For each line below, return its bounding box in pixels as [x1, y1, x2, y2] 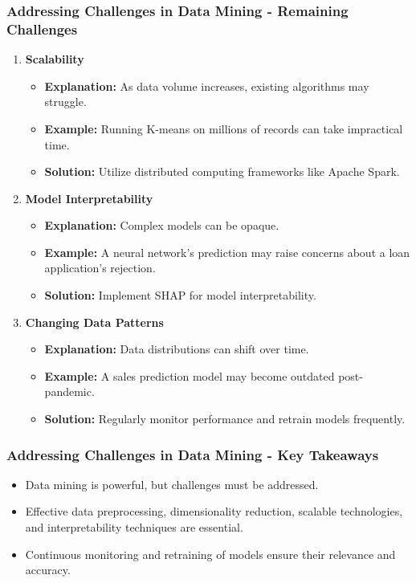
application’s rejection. [44, 259, 156, 276]
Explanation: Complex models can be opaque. [44, 217, 279, 234]
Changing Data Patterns [25, 313, 164, 330]
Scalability [25, 51, 84, 67]
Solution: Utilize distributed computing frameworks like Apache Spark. [44, 163, 400, 180]
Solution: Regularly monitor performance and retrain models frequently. [44, 410, 406, 427]
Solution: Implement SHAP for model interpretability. [44, 287, 316, 304]
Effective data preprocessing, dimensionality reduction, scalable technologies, [25, 503, 403, 520]
